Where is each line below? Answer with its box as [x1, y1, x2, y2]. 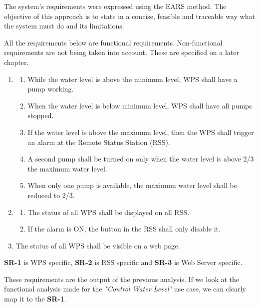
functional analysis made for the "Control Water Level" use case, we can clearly [4, 283, 246, 294]
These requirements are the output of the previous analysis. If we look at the [4, 273, 240, 284]
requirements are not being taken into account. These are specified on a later [4, 47, 239, 57]
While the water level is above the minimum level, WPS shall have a [27, 73, 238, 84]
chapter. [4, 56, 29, 67]
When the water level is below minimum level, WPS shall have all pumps [27, 100, 252, 110]
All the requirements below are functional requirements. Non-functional [4, 37, 223, 47]
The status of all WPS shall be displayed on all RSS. [27, 206, 190, 217]
